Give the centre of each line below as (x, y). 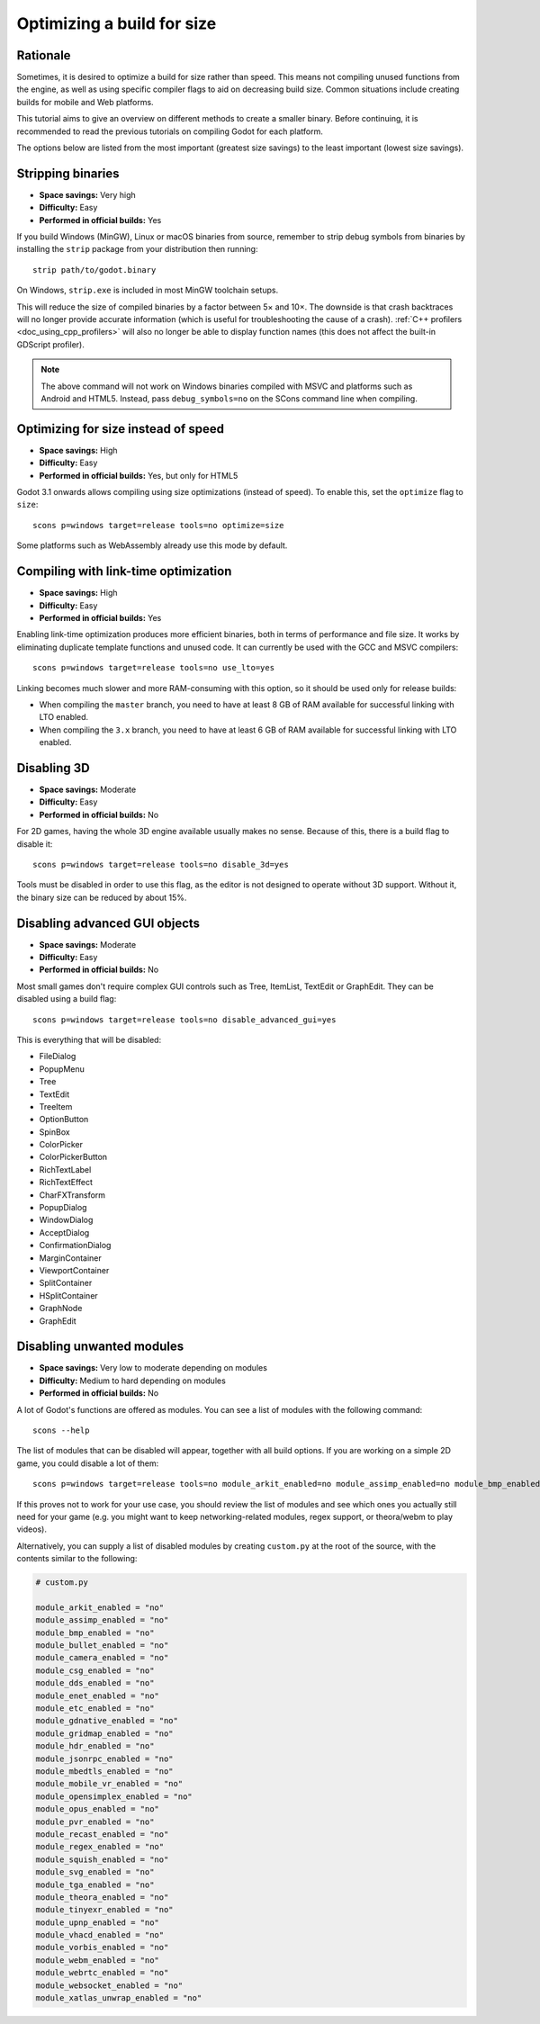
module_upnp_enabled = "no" (97, 1922)
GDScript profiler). (50, 344)
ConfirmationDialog (75, 1246)
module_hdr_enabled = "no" (95, 1746)
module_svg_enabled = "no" (95, 1872)
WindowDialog (66, 1220)
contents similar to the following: (77, 1559)
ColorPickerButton (73, 1157)
